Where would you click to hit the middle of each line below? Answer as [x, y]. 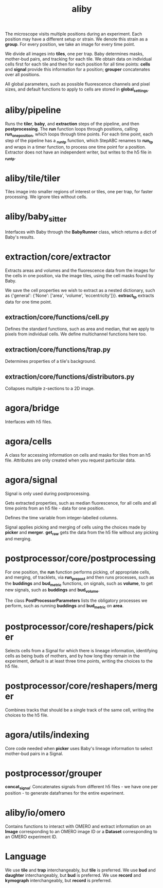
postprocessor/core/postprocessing [80, 558]
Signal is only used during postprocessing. [48, 493]
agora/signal [31, 480]
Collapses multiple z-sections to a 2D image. [50, 388]
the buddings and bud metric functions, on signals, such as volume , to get [79, 584]
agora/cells [28, 442]
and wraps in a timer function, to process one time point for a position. [75, 147]
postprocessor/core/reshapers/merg [81, 686]
